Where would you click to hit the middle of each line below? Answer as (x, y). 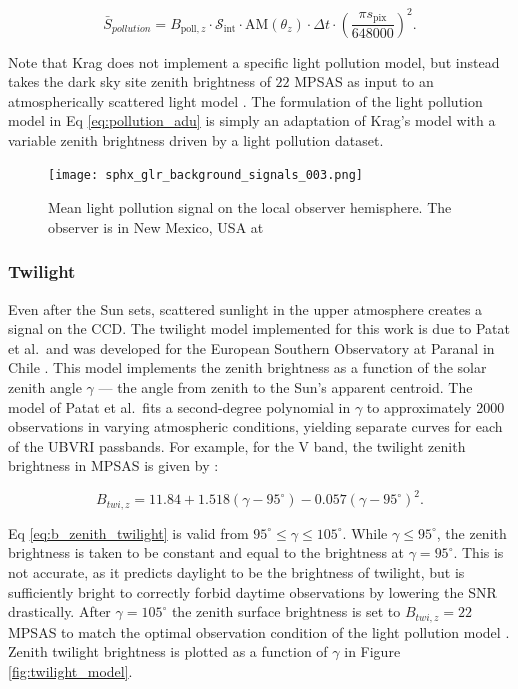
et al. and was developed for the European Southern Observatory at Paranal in (251, 347)
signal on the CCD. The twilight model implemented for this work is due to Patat (259, 328)
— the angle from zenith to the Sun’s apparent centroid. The (285, 386)
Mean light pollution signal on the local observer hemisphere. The (250, 207)
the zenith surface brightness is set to (286, 611)
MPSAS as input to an (364, 81)
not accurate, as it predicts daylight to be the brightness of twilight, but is (236, 572)
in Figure (372, 651)
